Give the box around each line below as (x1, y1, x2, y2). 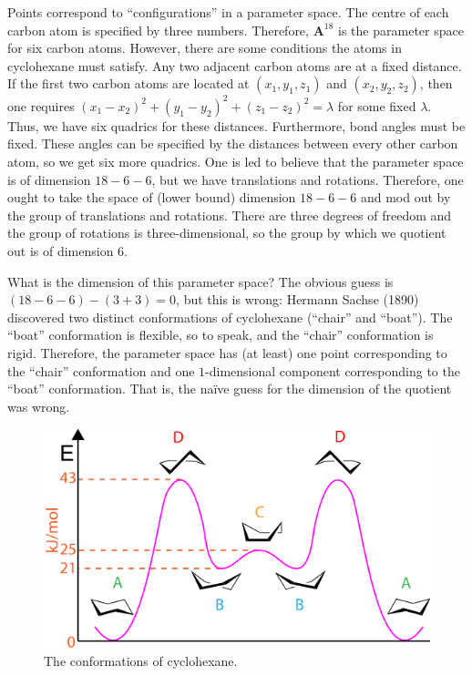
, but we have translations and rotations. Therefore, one (151, 169, 464, 189)
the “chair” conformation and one (7, 361, 195, 380)
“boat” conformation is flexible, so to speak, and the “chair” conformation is (7, 325, 434, 344)
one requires (7, 96, 75, 115)
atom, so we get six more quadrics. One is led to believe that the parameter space (7, 152, 464, 171)
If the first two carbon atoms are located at (7, 74, 250, 93)
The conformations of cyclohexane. (44, 651, 238, 671)
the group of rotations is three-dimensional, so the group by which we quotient (7, 223, 446, 242)
